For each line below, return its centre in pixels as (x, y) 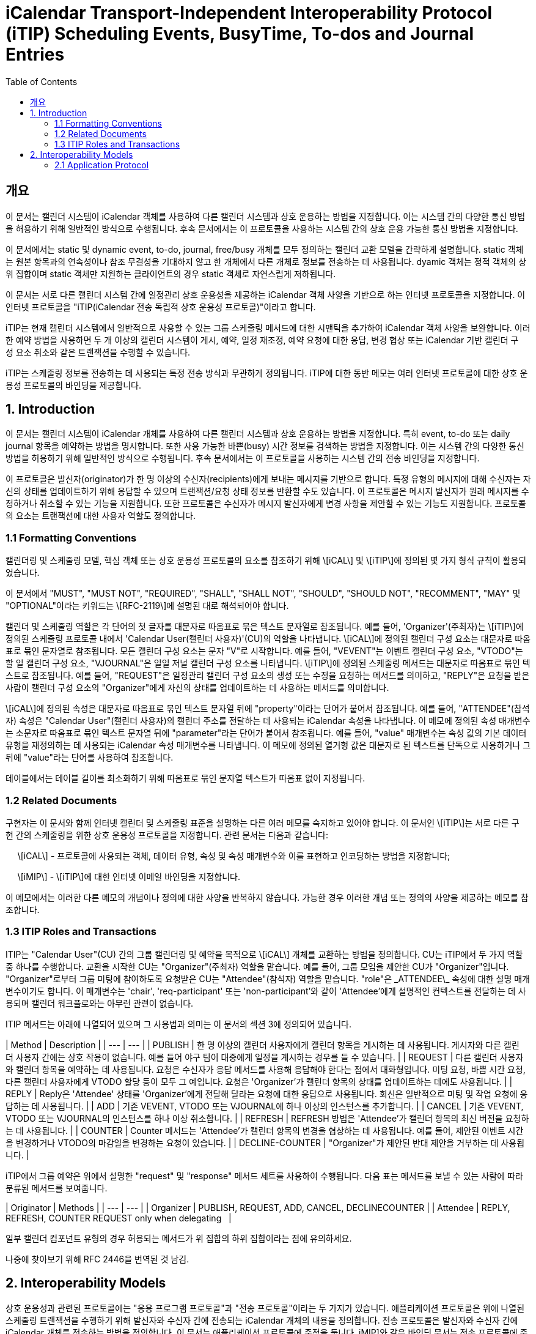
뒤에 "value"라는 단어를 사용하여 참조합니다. (90, 758)
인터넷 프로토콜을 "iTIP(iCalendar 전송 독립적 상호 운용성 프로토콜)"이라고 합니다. (161, 307)
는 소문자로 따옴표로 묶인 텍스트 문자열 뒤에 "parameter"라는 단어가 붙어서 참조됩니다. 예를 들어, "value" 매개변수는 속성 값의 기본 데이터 (266, 733)
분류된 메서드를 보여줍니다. (57, 1188)
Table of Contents (42, 81)
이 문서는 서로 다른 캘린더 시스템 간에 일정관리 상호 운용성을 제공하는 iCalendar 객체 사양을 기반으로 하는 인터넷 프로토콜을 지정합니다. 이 (266, 294)
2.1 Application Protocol (102, 165)
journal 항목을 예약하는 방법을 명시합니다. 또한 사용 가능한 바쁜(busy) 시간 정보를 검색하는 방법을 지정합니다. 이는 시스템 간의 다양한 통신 (265, 446)
